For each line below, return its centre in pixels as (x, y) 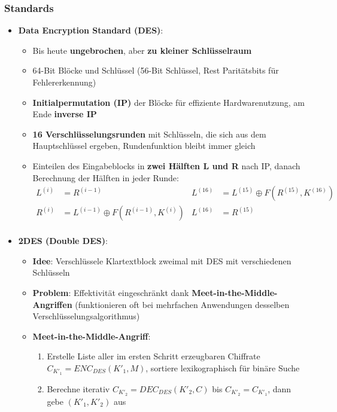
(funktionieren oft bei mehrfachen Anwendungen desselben (182, 304)
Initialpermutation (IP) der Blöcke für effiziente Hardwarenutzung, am (168, 102)
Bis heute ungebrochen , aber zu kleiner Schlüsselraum (142, 50)
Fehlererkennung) (64, 82)
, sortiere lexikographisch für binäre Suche (223, 368)
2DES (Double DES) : (63, 241)
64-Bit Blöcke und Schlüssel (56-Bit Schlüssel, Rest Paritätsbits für (156, 70)
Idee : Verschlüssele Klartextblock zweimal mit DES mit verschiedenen (162, 260)
